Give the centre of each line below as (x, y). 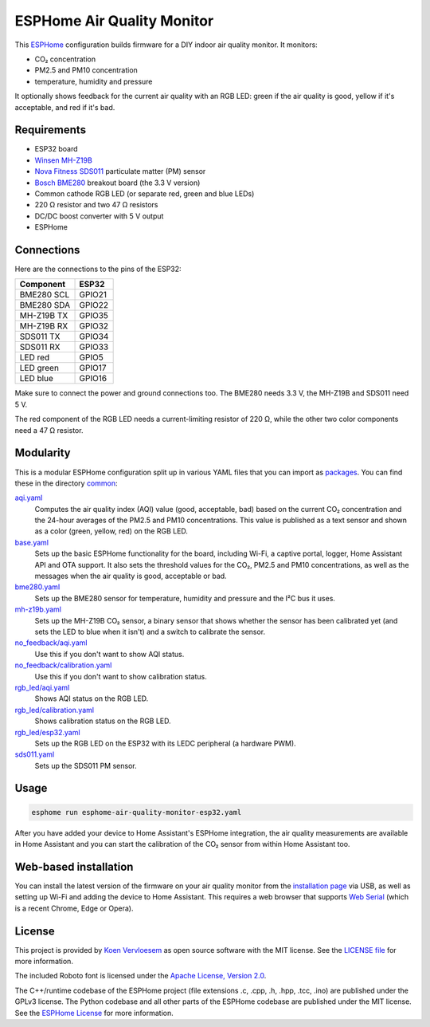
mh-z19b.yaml (38, 609)
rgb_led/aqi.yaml (42, 687)
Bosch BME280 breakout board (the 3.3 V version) (117, 183)
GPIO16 (93, 379)
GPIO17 (93, 368)
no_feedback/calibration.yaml (63, 665)
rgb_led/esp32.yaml (47, 732)
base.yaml (32, 542)
